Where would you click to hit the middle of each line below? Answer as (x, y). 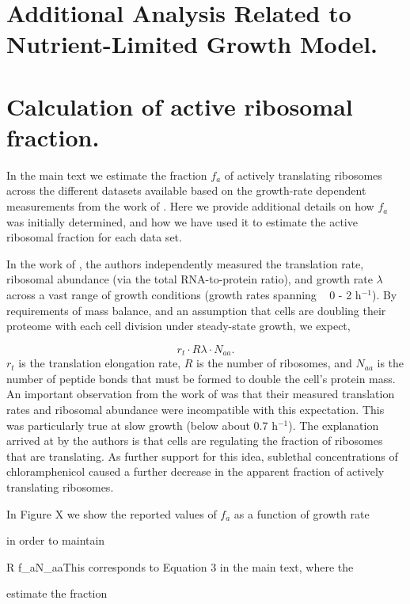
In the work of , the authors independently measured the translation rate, (185, 263)
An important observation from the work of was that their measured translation (201, 394)
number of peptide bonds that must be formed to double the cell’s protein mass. (201, 378)
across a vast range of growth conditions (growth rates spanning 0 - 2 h (184, 295)
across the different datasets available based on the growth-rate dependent (186, 190)
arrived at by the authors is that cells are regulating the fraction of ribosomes (195, 441)
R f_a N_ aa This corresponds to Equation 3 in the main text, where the (180, 566)
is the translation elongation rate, (100, 363)
